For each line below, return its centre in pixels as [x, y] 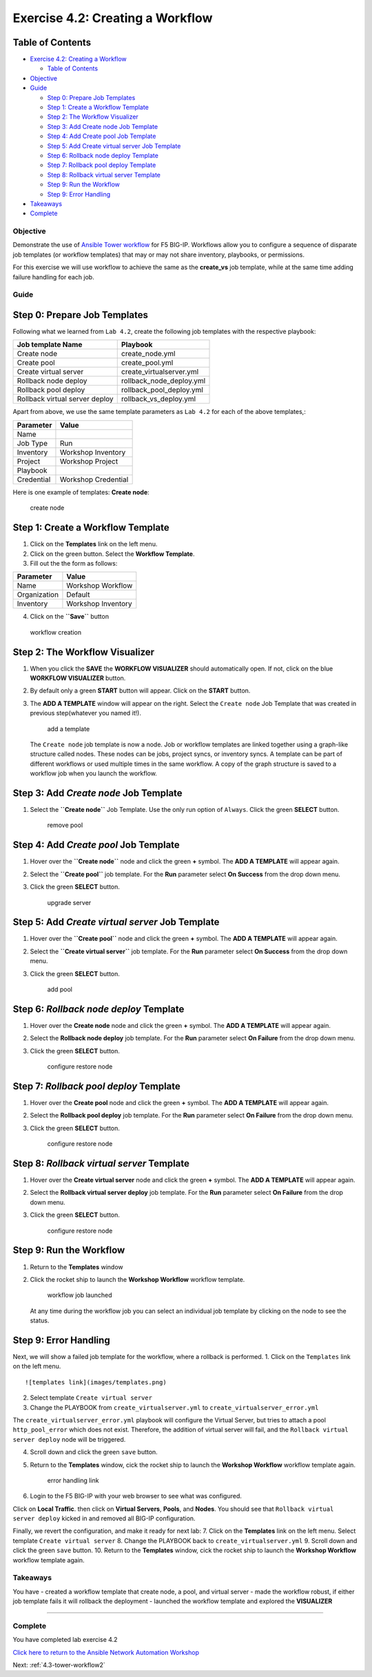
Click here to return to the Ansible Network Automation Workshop [106, 1652]
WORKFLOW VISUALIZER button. [78, 678]
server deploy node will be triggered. [69, 1439]
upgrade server [69, 902]
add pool [60, 989]
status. [40, 1320]
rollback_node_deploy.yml [163, 381]
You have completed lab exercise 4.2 [65, 1640]
